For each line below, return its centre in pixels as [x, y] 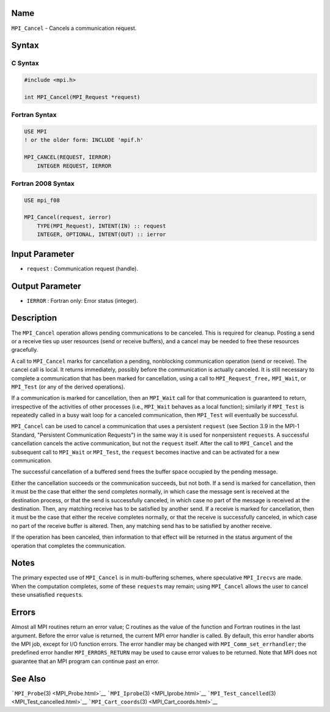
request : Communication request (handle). [82, 269]
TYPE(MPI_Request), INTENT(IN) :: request [101, 226]
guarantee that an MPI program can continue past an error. [85, 661]
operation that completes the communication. [69, 546]
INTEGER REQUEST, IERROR [74, 166]
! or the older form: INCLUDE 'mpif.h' [84, 140]
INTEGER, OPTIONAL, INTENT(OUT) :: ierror [101, 235]
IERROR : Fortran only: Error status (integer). [82, 300]
